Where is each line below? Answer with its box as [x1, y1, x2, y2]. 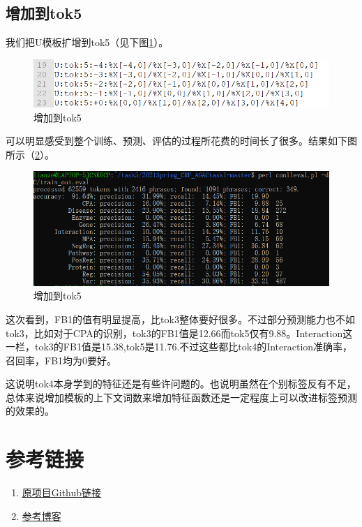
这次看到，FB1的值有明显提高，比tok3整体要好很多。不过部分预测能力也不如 [6, 311, 355, 326]
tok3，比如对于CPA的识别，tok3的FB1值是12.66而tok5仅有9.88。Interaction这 [6, 325, 353, 340]
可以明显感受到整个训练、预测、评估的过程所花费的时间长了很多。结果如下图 [6, 133, 357, 148]
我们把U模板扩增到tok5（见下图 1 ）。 [6, 35, 169, 50]
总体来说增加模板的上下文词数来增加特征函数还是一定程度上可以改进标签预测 [6, 389, 357, 404]
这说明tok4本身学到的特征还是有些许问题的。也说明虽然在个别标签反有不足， [6, 376, 356, 391]
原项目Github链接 [22, 485, 102, 500]
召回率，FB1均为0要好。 [6, 352, 117, 367]
